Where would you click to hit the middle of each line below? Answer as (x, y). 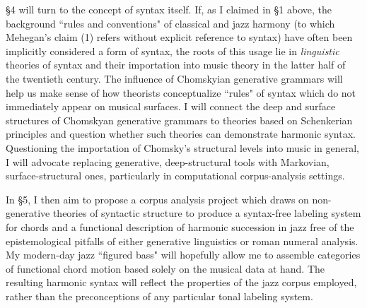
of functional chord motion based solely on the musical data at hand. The (165, 268)
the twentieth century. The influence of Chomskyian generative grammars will (174, 78)
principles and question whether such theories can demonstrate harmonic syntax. (181, 134)
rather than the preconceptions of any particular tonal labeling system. (159, 296)
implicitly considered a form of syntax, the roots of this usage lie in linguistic (173, 51)
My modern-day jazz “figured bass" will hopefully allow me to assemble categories (183, 255)
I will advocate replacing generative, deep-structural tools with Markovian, (168, 161)
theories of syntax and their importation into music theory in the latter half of (176, 65)
